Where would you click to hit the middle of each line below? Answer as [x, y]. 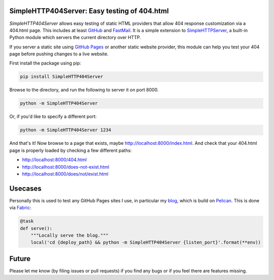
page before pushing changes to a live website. [59, 54]
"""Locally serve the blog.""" [70, 236]
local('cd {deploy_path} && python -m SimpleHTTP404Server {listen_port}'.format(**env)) [146, 242]
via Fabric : [20, 208]
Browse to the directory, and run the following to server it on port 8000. [84, 90]
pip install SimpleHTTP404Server [62, 77]
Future [20, 258]
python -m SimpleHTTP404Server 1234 [66, 130]
